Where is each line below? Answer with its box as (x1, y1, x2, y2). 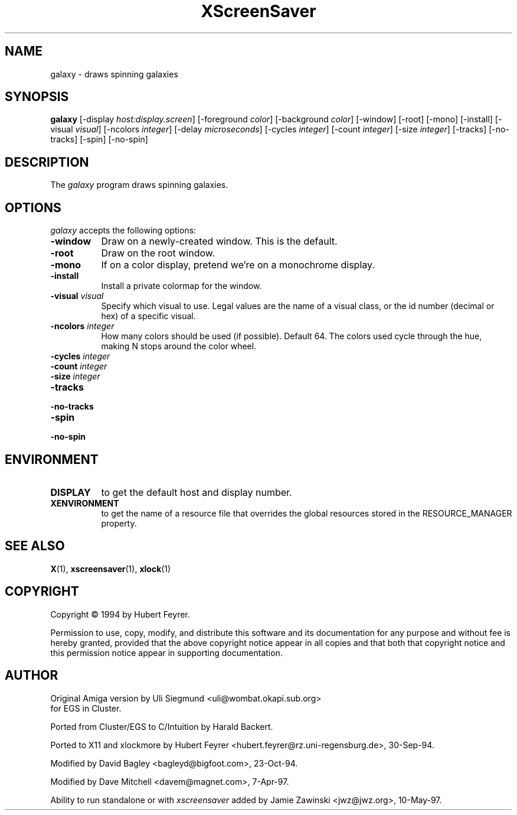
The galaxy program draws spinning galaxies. (50, 180, 228, 190)
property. (101, 518, 137, 528)
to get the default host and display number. (101, 486, 292, 498)
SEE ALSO (5, 538, 65, 554)
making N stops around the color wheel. (101, 341, 257, 352)
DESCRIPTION (5, 154, 89, 170)
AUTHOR (5, 668, 58, 683)
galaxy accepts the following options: (50, 225, 197, 236)
